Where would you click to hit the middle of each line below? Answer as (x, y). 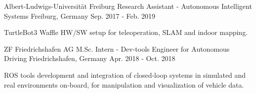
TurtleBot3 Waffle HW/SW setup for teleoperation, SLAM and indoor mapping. (126, 32)
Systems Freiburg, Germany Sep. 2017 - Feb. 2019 (80, 15)
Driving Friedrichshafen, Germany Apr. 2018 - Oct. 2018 (90, 58)
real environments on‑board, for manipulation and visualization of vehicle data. (124, 84)
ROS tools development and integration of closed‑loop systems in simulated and (125, 75)
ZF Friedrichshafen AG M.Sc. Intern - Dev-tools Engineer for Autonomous (117, 48)
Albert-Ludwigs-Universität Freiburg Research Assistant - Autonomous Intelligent (128, 6)
